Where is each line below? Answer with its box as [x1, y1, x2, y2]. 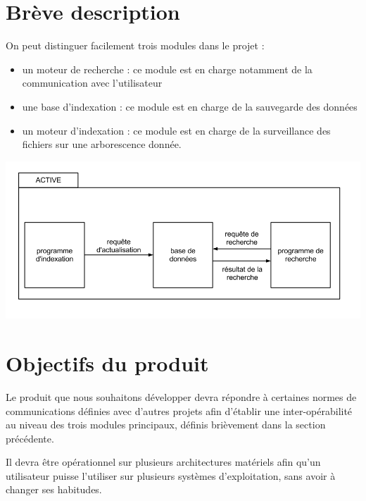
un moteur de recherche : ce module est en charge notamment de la [22, 61, 313, 76]
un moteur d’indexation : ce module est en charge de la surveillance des [22, 123, 331, 137]
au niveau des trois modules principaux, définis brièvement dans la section [6, 417, 326, 432]
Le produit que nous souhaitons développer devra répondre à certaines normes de [6, 389, 357, 404]
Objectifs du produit [6, 348, 209, 377]
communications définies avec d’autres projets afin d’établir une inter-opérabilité [6, 403, 353, 418]
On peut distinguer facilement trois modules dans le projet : [6, 38, 265, 53]
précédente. [6, 431, 54, 445]
